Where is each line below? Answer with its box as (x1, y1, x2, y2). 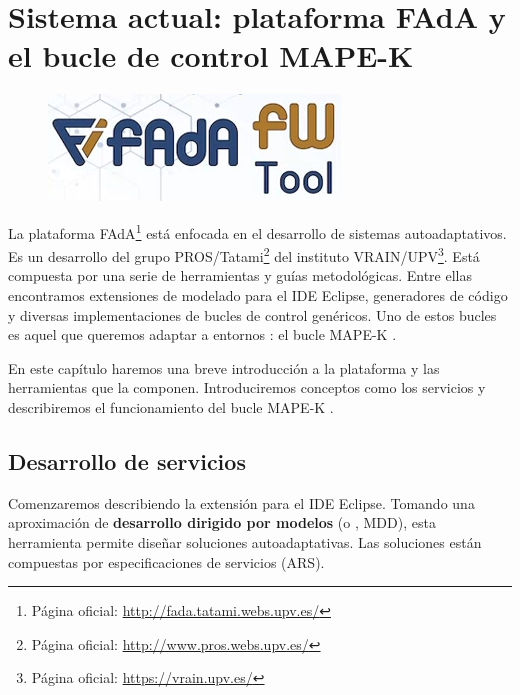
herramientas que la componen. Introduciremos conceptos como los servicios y (8, 377, 486, 398)
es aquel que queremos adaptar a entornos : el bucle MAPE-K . (8, 324, 397, 345)
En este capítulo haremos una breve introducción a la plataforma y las (8, 357, 440, 378)
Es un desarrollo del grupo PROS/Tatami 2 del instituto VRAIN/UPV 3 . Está (8, 243, 480, 266)
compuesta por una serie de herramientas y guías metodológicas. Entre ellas (8, 265, 472, 286)
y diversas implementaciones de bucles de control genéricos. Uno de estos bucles (8, 304, 497, 325)
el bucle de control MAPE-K (8, 35, 414, 76)
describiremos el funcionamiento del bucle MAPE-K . (8, 396, 334, 417)
